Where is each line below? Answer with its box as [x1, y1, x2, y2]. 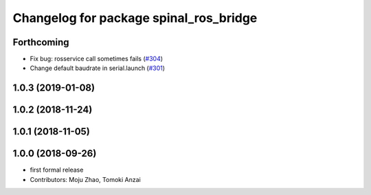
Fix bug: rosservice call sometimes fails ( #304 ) [30, 55, 164, 63]
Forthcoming [12, 36, 69, 48]
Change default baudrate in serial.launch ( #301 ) [30, 64, 165, 72]
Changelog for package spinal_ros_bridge [12, 10, 258, 25]
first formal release [30, 165, 84, 174]
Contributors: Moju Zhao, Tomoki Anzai [30, 175, 141, 183]
